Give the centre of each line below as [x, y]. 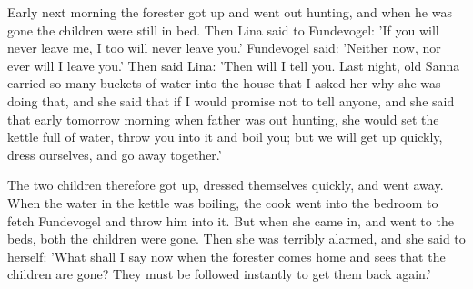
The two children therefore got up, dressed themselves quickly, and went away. [226, 185]
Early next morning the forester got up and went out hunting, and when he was [230, 12]
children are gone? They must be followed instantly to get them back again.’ [219, 274]
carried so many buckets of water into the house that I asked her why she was [224, 83]
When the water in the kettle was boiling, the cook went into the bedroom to [223, 202]
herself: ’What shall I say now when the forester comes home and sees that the [226, 256]
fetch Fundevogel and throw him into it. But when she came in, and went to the [231, 220]
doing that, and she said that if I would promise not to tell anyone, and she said [231, 100]
